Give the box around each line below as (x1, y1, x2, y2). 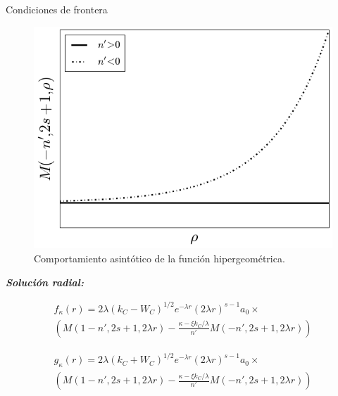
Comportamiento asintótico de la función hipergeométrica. (34, 251, 285, 266)
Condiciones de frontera (6, 2, 108, 16)
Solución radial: (6, 274, 84, 289)
